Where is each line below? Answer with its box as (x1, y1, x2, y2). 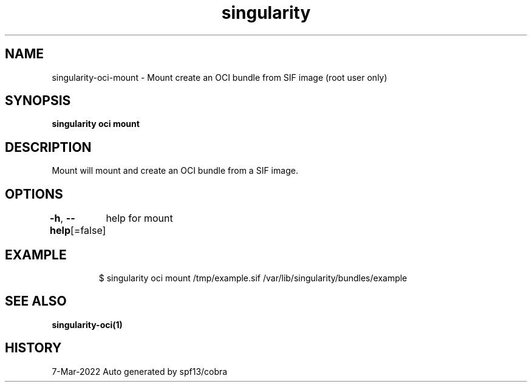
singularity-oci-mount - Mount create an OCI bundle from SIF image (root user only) (52, 72, 387, 83)
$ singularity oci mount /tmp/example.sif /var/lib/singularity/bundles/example (98, 272, 408, 283)
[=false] (70, 224, 106, 237)
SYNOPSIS (5, 93, 71, 109)
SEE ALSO (5, 293, 67, 309)
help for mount (106, 212, 173, 225)
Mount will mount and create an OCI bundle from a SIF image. (52, 165, 298, 176)
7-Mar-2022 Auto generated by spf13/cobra (52, 366, 228, 377)
